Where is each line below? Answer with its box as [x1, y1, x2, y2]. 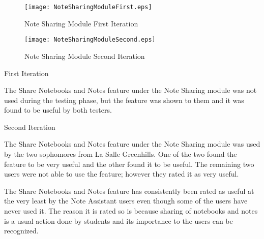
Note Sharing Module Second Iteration [24, 50, 145, 61]
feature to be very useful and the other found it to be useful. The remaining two [4, 158, 254, 169]
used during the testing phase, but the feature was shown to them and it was [4, 94, 244, 105]
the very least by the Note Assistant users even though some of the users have [4, 195, 248, 206]
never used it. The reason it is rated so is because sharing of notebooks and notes [4, 206, 258, 216]
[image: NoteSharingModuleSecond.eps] [24, 36, 156, 44]
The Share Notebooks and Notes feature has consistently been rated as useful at [4, 185, 254, 196]
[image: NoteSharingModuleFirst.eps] [24, 4, 152, 11]
